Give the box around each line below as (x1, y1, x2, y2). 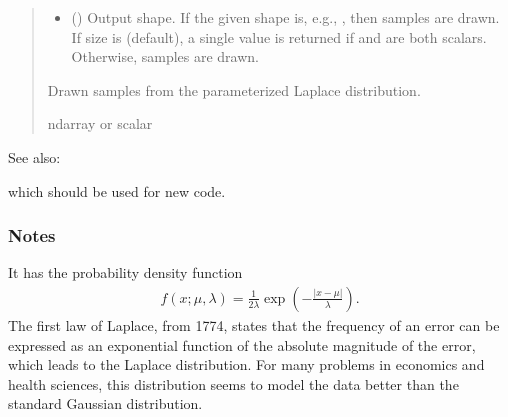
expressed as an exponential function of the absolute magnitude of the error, (8, 334, 476, 355)
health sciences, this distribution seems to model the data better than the (8, 373, 459, 394)
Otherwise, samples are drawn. (71, 46, 259, 67)
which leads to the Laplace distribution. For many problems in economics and (8, 354, 485, 375)
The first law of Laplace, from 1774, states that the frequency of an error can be (8, 315, 500, 335)
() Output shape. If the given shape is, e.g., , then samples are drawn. (71, 7, 500, 27)
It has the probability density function (8, 262, 243, 283)
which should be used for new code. (8, 180, 226, 201)
